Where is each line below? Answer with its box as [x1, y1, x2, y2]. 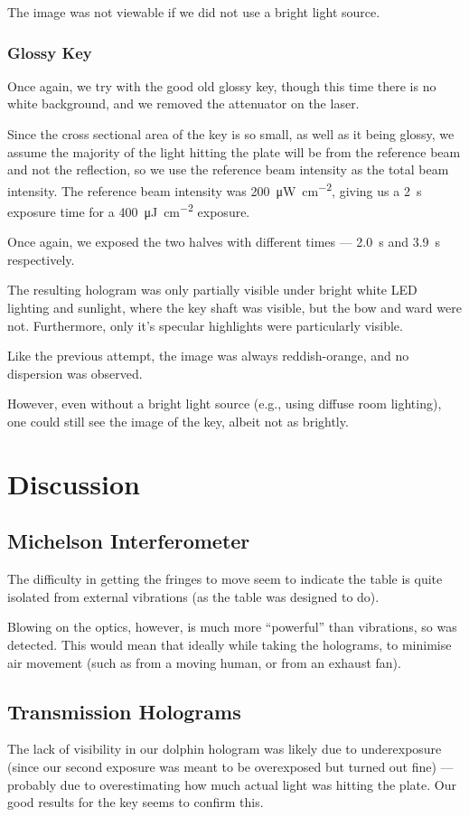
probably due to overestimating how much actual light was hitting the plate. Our [7, 775, 456, 794]
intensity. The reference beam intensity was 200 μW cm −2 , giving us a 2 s [7, 178, 422, 200]
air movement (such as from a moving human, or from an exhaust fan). [7, 653, 401, 671]
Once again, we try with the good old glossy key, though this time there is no [7, 76, 436, 95]
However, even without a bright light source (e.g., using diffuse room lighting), [7, 394, 442, 413]
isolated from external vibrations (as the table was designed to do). [7, 587, 380, 606]
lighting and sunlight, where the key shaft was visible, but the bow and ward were [7, 298, 462, 317]
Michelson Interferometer [7, 527, 250, 555]
